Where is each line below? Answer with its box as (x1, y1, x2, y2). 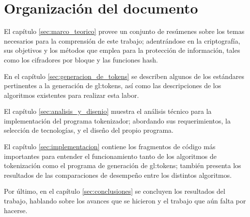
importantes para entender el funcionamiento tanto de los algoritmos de (4, 151, 217, 161)
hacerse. (4, 205, 28, 215)
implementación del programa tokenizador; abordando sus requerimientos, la (4, 115, 231, 125)
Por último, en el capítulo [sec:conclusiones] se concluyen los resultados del (4, 186, 225, 196)
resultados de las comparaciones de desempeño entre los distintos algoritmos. (4, 170, 232, 180)
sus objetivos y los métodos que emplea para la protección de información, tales (4, 45, 240, 55)
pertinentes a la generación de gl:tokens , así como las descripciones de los (4, 80, 221, 91)
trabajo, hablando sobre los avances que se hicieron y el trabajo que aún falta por (4, 196, 246, 206)
